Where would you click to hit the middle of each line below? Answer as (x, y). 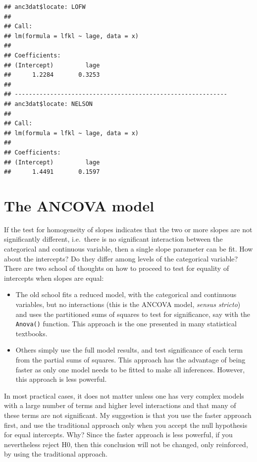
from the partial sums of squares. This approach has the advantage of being (130, 359)
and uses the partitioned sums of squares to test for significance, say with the (133, 314)
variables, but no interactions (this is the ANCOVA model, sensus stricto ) (128, 304)
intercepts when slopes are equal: (54, 278)
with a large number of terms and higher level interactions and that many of (120, 405)
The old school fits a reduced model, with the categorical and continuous (126, 294)
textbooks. (31, 333)
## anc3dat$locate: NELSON (48, 104)
